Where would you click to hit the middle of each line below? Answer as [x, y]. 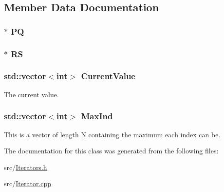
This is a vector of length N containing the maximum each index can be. [112, 134]
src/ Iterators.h [26, 167]
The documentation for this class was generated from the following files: [111, 151]
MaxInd [97, 116]
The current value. [31, 94]
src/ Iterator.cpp [28, 183]
